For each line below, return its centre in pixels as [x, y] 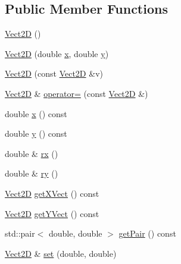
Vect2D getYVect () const [52, 213]
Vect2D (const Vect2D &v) [54, 73]
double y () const [36, 133]
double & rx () [32, 153]
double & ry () [32, 173]
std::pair [20, 233]
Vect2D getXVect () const [52, 193]
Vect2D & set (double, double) [61, 253]
